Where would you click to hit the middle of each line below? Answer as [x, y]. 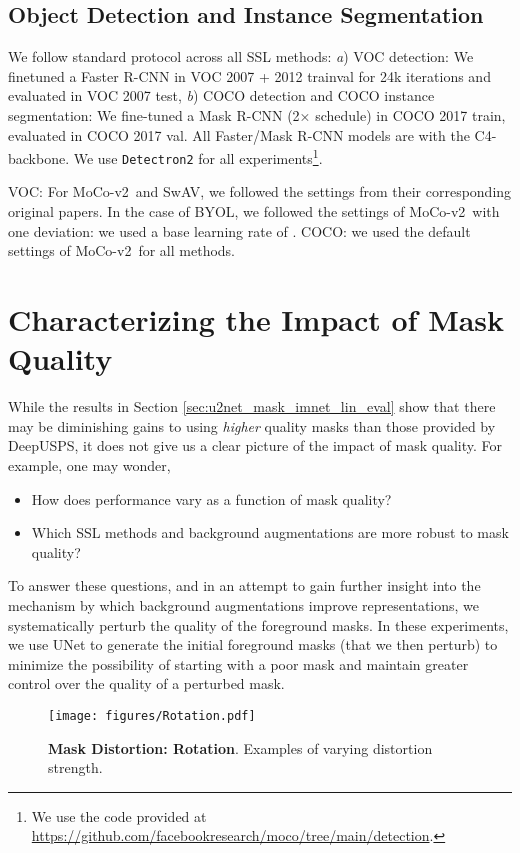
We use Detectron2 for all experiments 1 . [198, 156]
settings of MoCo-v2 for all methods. [121, 250]
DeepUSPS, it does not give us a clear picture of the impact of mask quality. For [255, 445]
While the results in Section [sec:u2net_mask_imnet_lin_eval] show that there [252, 406]
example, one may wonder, [89, 464]
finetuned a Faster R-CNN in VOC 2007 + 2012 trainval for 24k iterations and [249, 75]
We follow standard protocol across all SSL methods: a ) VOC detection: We [241, 56]
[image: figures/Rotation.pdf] [152, 715]
